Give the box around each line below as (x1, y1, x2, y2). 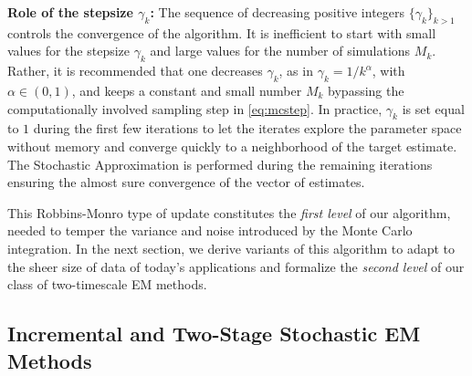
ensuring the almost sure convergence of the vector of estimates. (7, 172, 365, 192)
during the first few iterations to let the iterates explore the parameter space (33, 119, 462, 138)
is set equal (402, 99, 465, 118)
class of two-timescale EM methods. (7, 275, 207, 294)
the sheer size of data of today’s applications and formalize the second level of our (7, 256, 465, 276)
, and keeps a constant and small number (71, 80, 302, 99)
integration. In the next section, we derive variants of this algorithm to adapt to (7, 238, 455, 257)
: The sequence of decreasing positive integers (150, 3, 405, 21)
